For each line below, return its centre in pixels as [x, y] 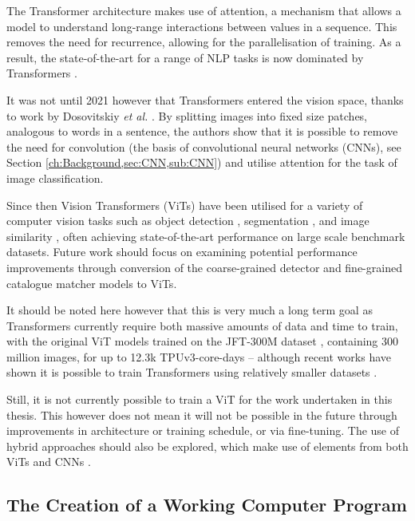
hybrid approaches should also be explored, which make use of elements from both [207, 446]
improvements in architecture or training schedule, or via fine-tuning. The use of [203, 430]
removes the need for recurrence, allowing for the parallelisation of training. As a [204, 42]
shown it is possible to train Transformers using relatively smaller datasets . [192, 372]
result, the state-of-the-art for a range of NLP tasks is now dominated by [185, 57]
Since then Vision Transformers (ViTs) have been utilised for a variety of [185, 205]
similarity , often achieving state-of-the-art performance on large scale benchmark [206, 236]
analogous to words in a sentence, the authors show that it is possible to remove [202, 131]
